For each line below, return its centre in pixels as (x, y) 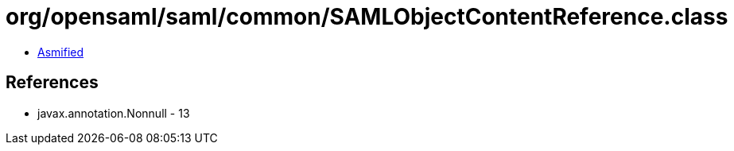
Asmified (61, 52)
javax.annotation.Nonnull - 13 (114, 113)
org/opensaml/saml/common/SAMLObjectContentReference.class (367, 17)
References (52, 83)
